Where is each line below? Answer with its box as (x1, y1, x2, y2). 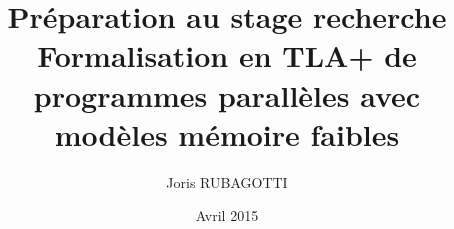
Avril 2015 (195, 205, 259, 226)
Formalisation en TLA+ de (37, 35, 417, 76)
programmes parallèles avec (33, 74, 421, 115)
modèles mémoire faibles (54, 113, 400, 154)
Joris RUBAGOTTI (166, 171, 288, 192)
